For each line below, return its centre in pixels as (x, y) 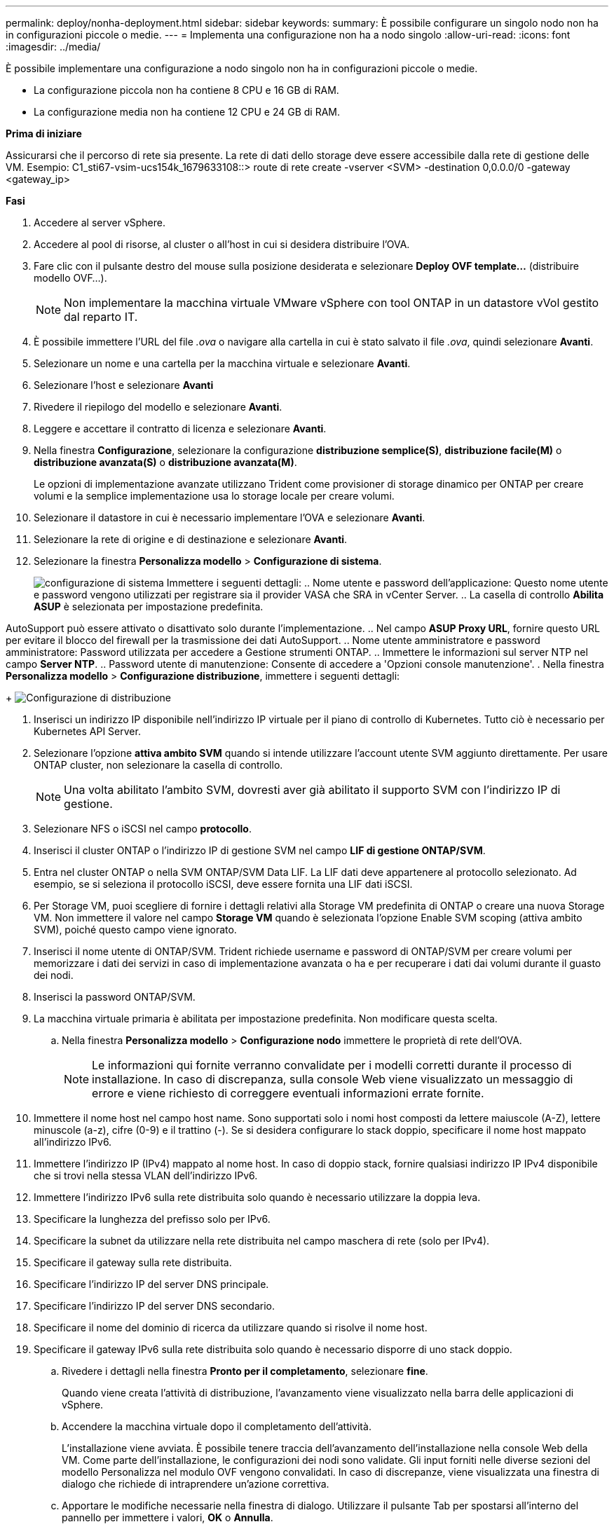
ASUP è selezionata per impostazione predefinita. (149, 606)
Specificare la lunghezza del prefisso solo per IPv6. (152, 1219)
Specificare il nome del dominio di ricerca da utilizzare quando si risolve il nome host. (231, 1328)
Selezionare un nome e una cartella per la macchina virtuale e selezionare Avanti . (222, 363)
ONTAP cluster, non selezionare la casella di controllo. (158, 765)
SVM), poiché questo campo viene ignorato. (135, 930)
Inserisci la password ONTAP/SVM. (115, 997)
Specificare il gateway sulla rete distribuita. (133, 1262)
